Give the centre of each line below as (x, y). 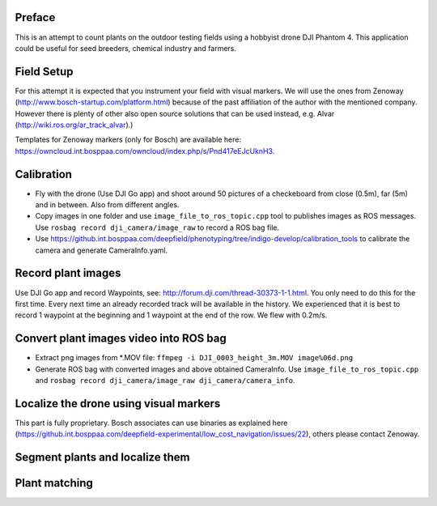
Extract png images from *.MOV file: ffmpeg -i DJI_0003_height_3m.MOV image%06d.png (194, 358)
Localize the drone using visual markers (118, 404)
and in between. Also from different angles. (107, 205)
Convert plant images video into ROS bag (121, 339)
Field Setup (44, 72)
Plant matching (54, 483)
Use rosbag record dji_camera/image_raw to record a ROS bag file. (157, 227)
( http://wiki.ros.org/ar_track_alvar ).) (74, 125)
